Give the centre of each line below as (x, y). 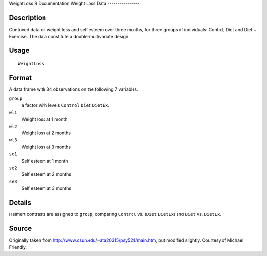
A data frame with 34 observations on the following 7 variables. (74, 89)
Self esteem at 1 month (45, 161)
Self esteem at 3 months (46, 188)
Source (21, 228)
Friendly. (18, 247)
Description (28, 18)
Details (20, 202)
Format (21, 77)
